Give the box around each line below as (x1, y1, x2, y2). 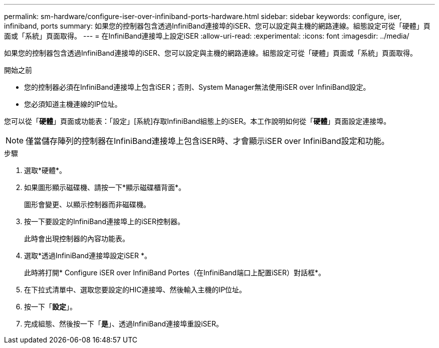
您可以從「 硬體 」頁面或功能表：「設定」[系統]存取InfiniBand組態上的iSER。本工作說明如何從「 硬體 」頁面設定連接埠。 (4, 117, 391, 125)
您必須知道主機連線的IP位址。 (24, 100, 122, 108)
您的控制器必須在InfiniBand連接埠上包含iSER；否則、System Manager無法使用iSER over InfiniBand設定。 (24, 83, 370, 91)
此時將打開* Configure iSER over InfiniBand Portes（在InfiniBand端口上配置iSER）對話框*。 (24, 268, 325, 277)
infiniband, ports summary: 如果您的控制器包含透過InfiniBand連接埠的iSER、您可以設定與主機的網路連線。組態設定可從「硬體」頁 (4, 22, 430, 30)
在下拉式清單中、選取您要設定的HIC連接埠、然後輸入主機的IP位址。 (24, 285, 247, 294)
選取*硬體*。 (24, 166, 67, 175)
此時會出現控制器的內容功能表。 (24, 234, 129, 243)
